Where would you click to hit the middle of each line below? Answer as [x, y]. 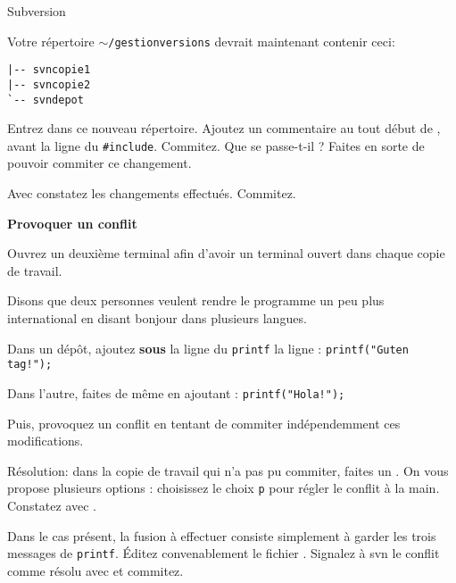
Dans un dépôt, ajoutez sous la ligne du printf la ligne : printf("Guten [208, 348]
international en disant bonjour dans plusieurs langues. [157, 318]
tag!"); [30, 365]
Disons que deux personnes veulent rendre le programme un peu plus [196, 300]
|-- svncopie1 [49, 70]
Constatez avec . [52, 506]
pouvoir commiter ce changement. [99, 163]
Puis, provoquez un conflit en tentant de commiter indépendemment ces [204, 423]
